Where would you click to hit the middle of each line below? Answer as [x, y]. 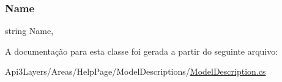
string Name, [29, 31]
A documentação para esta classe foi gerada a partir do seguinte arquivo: [142, 51]
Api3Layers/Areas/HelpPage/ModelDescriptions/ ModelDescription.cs [135, 71]
